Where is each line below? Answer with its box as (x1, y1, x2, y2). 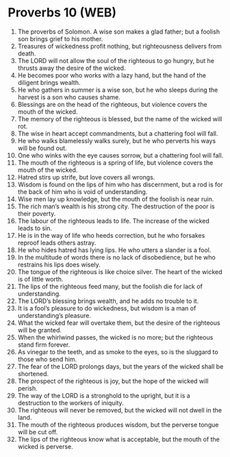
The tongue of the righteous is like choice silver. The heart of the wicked (17, 267, 222, 275)
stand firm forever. (17, 341, 71, 349)
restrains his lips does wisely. (17, 260, 101, 269)
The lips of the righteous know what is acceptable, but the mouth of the (17, 435, 220, 443)
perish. (17, 384, 38, 392)
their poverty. (17, 209, 56, 217)
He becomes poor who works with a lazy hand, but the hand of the (17, 71, 206, 79)
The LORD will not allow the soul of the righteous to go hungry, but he (17, 56, 215, 64)
